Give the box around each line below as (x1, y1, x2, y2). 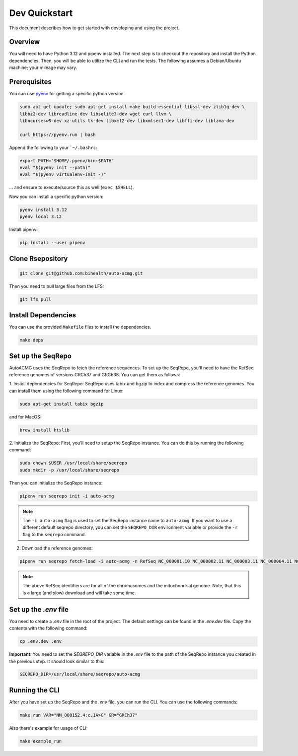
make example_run (19, 738, 62, 744)
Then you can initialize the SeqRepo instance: (9, 480, 103, 486)
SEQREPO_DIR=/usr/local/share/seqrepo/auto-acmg (19, 672, 141, 677)
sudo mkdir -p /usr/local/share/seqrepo (19, 467, 119, 473)
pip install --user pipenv (19, 240, 85, 246)
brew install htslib (19, 427, 70, 433)
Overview (9, 38, 40, 46)
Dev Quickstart (9, 7, 73, 18)
